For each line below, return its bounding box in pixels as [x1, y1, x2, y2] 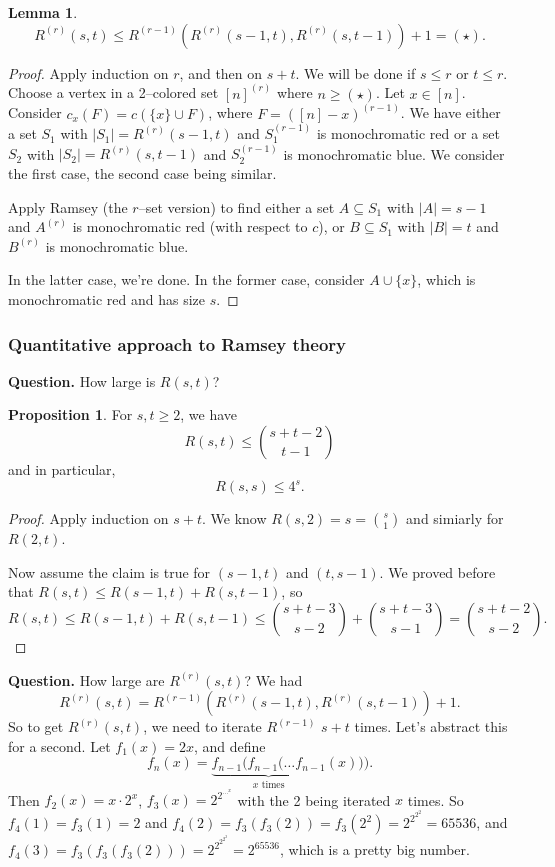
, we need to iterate [143, 716, 262, 737]
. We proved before [379, 561, 496, 582]
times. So [407, 789, 464, 810]
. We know [202, 508, 267, 529]
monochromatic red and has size [8, 289, 205, 310]
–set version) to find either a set [138, 196, 335, 217]
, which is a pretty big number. [280, 839, 470, 860]
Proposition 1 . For [8, 404, 133, 425]
